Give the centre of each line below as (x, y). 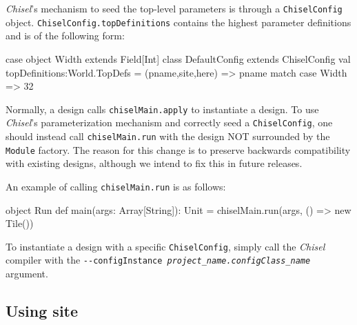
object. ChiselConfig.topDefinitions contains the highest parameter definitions (178, 22)
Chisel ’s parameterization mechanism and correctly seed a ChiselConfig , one (169, 122)
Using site (42, 311)
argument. (27, 274)
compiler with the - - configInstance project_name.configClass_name (158, 260)
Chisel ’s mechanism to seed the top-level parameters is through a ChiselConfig (174, 8)
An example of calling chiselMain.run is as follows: (116, 186)
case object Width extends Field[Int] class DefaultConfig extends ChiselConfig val (178, 58)
